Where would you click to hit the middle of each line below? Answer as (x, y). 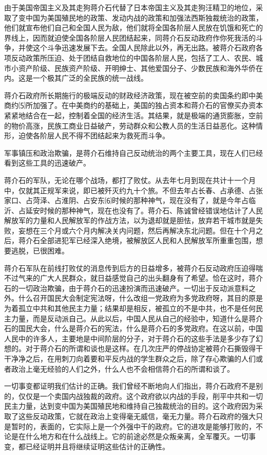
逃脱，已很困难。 (40, 251)
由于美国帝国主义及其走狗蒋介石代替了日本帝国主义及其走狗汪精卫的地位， (130, 7)
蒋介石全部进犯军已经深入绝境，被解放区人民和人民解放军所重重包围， (137, 240)
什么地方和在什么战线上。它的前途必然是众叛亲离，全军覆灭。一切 (137, 436)
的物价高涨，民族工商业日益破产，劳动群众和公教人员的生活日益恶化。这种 (130, 125)
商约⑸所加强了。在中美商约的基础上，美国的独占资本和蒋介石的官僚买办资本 (133, 105)
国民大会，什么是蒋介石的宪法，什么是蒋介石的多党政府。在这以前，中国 (140, 328)
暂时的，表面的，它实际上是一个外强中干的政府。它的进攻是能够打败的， (133, 426)
